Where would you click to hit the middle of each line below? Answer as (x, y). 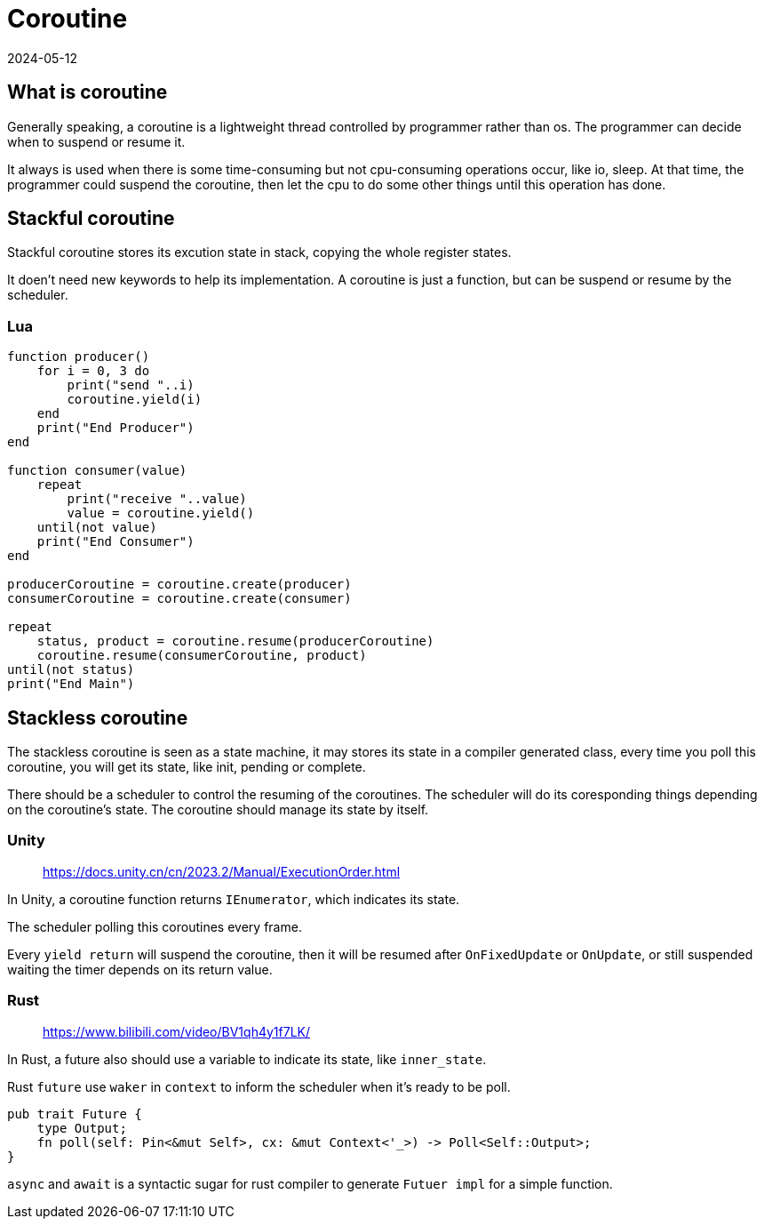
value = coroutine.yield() (161, 513)
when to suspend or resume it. (96, 141)
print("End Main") (71, 684)
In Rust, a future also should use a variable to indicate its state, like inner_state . (247, 1059)
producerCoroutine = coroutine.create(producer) (179, 585)
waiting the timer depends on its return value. (140, 969)
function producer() (79, 357)
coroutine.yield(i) (135, 400)
